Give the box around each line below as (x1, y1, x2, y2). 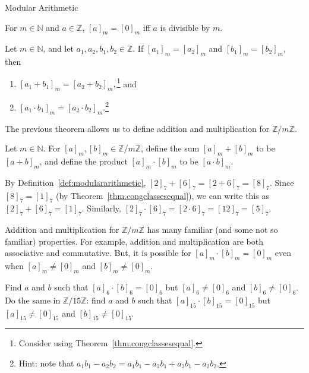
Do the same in (5, 293, 61, 306)
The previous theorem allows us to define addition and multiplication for (5, 122, 270, 134)
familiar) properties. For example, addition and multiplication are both (5, 235, 263, 247)
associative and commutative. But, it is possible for (5, 246, 191, 259)
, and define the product (39, 155, 128, 167)
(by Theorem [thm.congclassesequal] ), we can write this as (56, 189, 269, 201)
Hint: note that (18, 357, 74, 369)
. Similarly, (81, 202, 121, 214)
